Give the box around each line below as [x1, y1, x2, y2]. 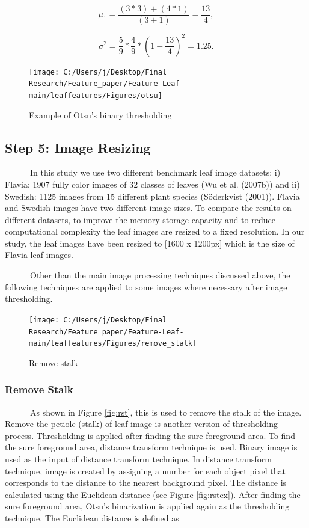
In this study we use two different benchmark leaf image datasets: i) [29, 166, 281, 179]
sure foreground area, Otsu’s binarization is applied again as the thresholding [5, 500, 290, 512]
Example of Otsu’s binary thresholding [29, 108, 172, 121]
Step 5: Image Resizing [5, 138, 151, 156]
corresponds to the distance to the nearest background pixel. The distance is [5, 476, 287, 489]
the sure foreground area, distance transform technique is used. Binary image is [5, 441, 298, 453]
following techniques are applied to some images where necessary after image [5, 280, 287, 293]
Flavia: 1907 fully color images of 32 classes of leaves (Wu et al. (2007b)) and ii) [5, 177, 300, 190]
